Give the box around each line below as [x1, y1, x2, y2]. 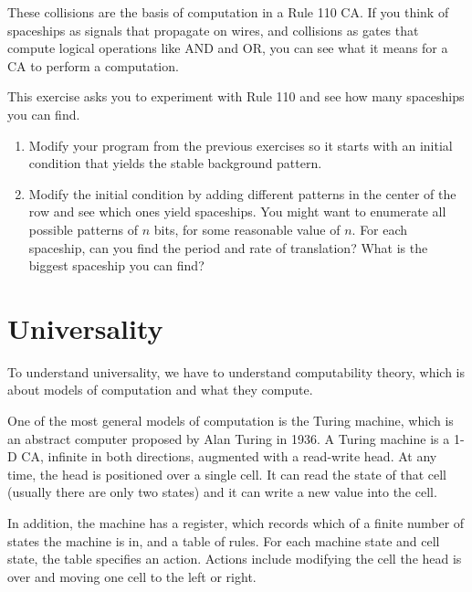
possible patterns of [28, 219, 139, 238]
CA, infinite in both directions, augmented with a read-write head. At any [21, 447, 437, 466]
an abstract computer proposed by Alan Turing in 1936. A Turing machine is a [7, 428, 450, 448]
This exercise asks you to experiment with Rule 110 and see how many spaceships [7, 87, 465, 106]
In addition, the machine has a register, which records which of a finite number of [7, 513, 465, 532]
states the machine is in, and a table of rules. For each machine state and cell [7, 531, 440, 550]
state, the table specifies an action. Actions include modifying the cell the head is [7, 549, 462, 568]
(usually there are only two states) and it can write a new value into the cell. [7, 482, 437, 502]
